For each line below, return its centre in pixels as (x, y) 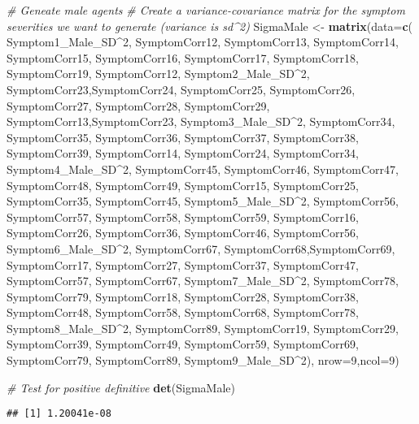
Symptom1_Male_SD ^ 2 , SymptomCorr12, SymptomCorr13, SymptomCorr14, (203, 42)
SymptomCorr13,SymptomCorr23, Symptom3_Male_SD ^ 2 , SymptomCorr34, (201, 121)
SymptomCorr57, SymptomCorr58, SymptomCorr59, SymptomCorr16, (183, 216)
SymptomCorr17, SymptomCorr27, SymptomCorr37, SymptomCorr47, (183, 264)
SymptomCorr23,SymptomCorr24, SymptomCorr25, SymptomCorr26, (181, 89)
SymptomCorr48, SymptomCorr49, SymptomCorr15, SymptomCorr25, (183, 185)
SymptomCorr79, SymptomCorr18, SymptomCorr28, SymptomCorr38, (183, 296)
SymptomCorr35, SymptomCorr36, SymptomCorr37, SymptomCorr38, (183, 137)
